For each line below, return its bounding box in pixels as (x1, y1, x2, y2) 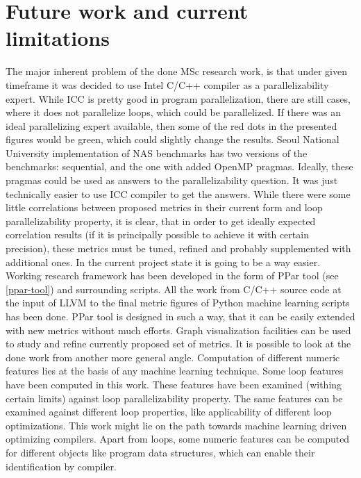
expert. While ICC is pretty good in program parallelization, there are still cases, (6, 91, 351, 106)
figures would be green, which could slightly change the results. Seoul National (6, 132, 339, 147)
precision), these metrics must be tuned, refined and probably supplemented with (6, 241, 351, 256)
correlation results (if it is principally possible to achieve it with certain (6, 227, 309, 242)
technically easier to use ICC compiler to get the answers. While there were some (6, 186, 351, 201)
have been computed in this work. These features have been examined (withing (6, 377, 342, 391)
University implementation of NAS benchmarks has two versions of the (6, 145, 308, 160)
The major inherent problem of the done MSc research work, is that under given (6, 64, 347, 79)
